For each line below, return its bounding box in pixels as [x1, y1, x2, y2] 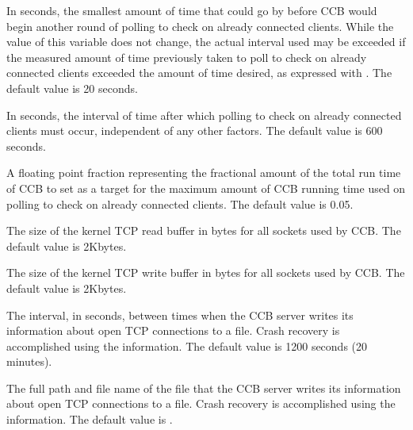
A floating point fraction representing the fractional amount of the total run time [6, 164, 401, 181]
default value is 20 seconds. [6, 79, 138, 96]
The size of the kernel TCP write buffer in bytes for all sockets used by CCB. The [6, 264, 405, 281]
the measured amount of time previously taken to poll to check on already [6, 48, 367, 65]
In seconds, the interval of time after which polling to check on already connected [6, 106, 402, 123]
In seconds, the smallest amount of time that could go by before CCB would [6, 2, 377, 18]
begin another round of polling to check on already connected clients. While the [6, 17, 394, 34]
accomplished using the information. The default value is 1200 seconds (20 [6, 337, 368, 354]
